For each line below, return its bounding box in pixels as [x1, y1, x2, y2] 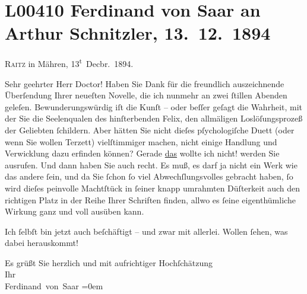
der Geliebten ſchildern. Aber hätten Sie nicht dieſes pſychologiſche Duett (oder [5, 123, 295, 136]
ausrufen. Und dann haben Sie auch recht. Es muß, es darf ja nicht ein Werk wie [5, 158, 297, 171]
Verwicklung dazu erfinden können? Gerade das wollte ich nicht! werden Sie [5, 147, 280, 159]
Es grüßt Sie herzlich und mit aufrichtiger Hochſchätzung [5, 256, 213, 269]
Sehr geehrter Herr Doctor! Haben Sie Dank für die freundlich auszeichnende [5, 77, 284, 90]
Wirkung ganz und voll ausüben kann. [5, 205, 144, 218]
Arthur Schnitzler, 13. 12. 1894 [5, 21, 271, 45]
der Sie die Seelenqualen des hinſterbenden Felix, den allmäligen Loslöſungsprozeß [5, 112, 303, 124]
